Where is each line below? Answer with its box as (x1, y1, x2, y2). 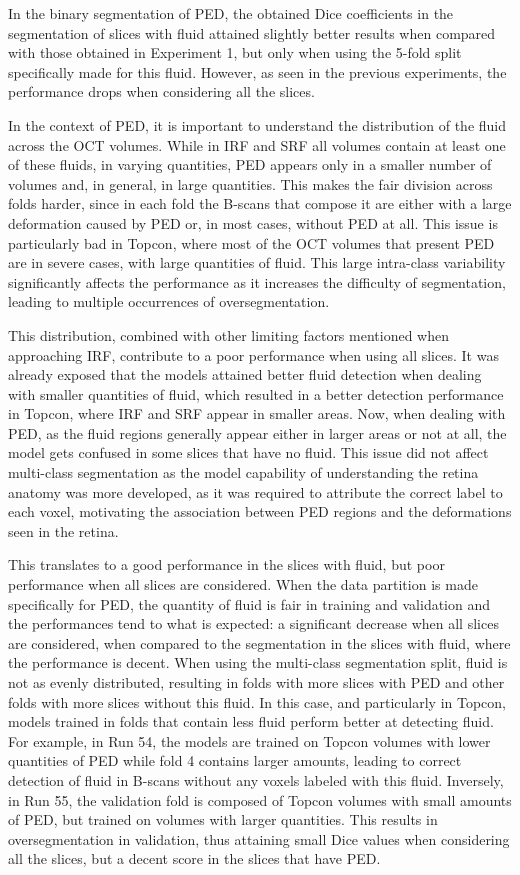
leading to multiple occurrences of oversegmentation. (8, 291, 330, 312)
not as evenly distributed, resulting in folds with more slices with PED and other (8, 672, 505, 692)
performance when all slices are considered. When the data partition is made (8, 574, 478, 595)
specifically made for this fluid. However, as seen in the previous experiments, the (8, 61, 507, 82)
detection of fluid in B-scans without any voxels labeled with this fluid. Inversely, (8, 769, 504, 790)
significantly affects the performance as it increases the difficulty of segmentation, (8, 271, 506, 292)
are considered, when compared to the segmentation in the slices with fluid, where (8, 632, 511, 653)
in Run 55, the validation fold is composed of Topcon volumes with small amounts (8, 789, 512, 810)
